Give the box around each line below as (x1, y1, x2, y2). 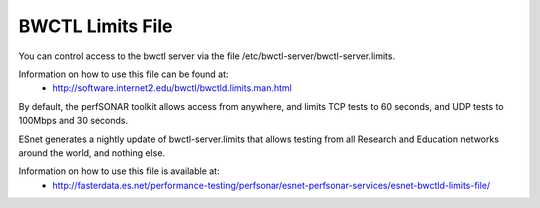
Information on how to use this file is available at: (18, 165, 220, 177)
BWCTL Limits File (18, 15, 173, 37)
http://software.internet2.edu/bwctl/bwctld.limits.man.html (52, 82, 292, 94)
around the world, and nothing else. (18, 146, 165, 159)
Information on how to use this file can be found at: (18, 68, 229, 80)
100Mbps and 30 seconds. (18, 115, 129, 127)
